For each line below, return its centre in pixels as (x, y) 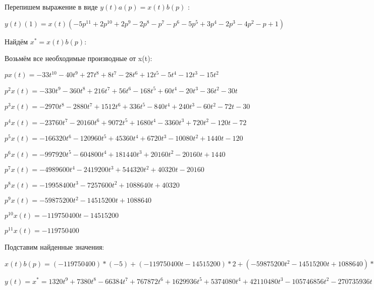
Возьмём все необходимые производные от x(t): (78, 58)
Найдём (16, 41)
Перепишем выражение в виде (51, 7)
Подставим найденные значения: (55, 247)
